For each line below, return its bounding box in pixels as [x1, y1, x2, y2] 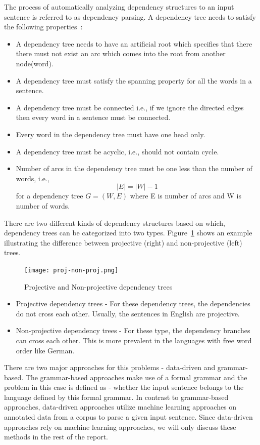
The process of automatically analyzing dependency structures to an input [4, 2, 234, 12]
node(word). [16, 58, 54, 68]
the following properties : [4, 21, 83, 32]
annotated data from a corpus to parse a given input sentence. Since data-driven [4, 412, 253, 422]
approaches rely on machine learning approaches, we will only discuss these [4, 421, 236, 432]
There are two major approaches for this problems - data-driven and [4, 362, 216, 373]
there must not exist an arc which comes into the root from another [16, 48, 226, 59]
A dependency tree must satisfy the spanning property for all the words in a [16, 75, 252, 86]
